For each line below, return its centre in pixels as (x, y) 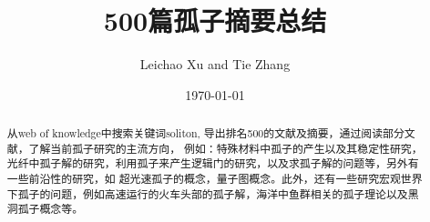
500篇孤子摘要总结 (215, 20)
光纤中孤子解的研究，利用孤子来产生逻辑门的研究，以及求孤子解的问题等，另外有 (213, 163)
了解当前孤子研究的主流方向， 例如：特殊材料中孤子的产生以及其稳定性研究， (225, 148)
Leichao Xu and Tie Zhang (215, 64)
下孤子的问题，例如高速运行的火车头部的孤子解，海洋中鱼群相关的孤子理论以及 (207, 193)
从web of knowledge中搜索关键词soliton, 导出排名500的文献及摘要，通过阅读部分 (205, 133)
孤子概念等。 (51, 209)
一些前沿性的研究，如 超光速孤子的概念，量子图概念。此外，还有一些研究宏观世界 (215, 179)
